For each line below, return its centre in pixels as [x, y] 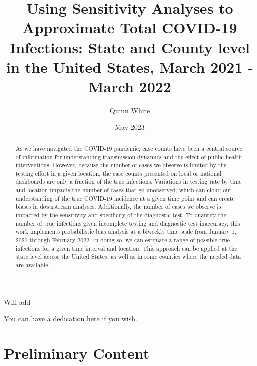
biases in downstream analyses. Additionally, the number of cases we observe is [118, 207]
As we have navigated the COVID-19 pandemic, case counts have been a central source [129, 148]
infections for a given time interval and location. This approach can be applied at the [126, 248]
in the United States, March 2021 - [130, 67]
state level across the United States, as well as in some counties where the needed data [128, 257]
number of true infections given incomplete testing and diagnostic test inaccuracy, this [128, 223]
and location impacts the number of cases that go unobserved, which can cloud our [124, 190]
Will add [17, 302]
